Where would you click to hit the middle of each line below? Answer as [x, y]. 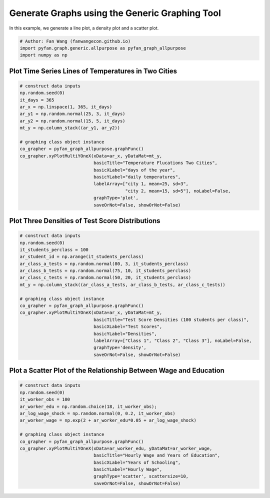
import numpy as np [43, 55]
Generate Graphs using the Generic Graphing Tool [115, 13]
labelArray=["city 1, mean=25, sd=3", [141, 184]
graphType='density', [120, 348]
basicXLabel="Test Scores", [128, 327]
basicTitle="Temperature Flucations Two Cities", [155, 163]
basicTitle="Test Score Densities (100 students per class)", [171, 319]
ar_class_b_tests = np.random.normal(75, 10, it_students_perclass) [105, 271]
